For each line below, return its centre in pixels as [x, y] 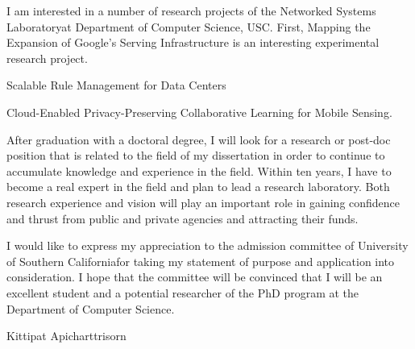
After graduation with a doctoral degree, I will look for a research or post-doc [199, 139]
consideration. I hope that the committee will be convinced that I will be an [195, 277]
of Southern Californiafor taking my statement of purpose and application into [201, 261]
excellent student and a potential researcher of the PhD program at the [183, 292]
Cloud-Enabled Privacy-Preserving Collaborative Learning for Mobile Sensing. [199, 112]
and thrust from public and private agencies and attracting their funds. [183, 218]
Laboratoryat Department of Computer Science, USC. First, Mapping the [189, 26]
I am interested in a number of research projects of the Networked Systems [191, 10]
